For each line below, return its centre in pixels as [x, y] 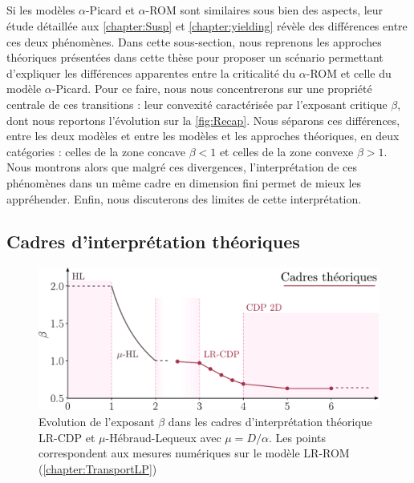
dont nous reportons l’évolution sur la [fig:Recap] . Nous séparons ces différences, [203, 120]
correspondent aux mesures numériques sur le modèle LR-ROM [194, 453]
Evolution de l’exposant [97, 421]
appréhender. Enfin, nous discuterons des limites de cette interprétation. [184, 198]
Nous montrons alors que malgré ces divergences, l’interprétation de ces [182, 167]
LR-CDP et [67, 437]
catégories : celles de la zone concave [96, 151]
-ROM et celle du [349, 72]
